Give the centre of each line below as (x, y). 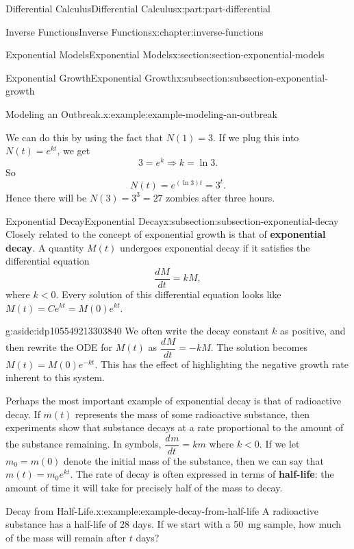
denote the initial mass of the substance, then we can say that (194, 460)
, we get (74, 150)
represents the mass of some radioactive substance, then (193, 414)
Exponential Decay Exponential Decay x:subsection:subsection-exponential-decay (172, 220)
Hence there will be (46, 197)
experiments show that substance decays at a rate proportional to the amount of (175, 427)
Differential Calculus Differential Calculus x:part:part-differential (138, 8)
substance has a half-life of (61, 524)
